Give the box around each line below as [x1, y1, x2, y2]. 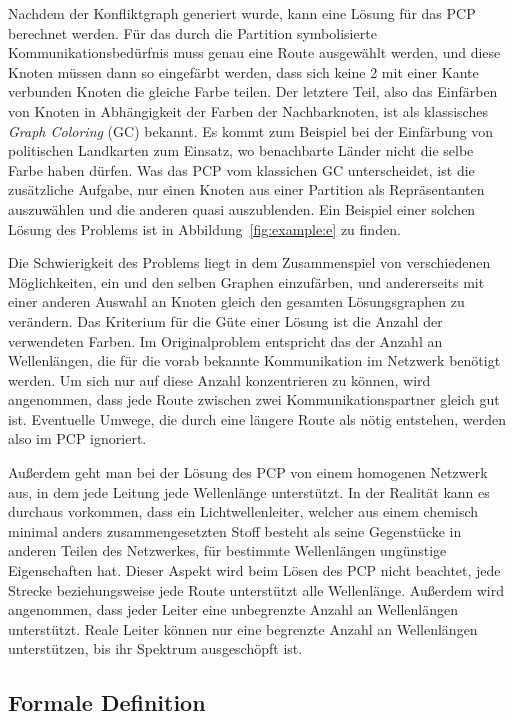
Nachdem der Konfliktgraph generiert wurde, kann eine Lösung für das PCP [8, 3, 476, 23]
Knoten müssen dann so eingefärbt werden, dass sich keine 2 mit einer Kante [8, 61, 479, 82]
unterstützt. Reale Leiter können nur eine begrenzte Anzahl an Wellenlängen [8, 618, 478, 639]
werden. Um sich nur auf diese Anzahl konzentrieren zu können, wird [8, 369, 431, 390]
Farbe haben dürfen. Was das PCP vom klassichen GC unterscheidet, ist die [8, 159, 475, 180]
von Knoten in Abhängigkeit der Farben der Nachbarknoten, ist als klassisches [8, 100, 488, 121]
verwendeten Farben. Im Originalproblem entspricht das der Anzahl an [8, 330, 443, 351]
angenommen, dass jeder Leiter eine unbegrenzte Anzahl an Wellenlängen [8, 599, 459, 620]
